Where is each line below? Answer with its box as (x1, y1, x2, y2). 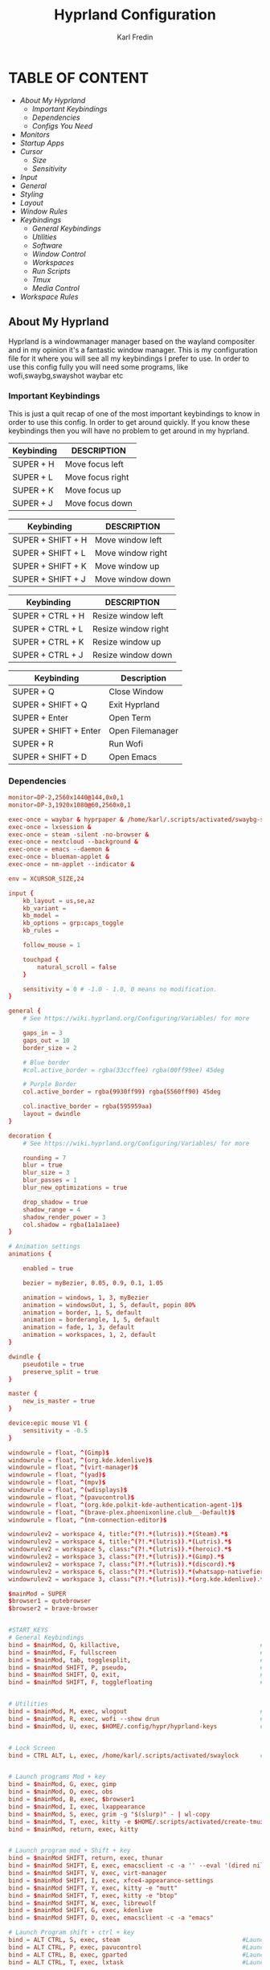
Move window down (95, 573, 171, 584)
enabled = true (22, 1265, 74, 1273)
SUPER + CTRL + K (12, 636, 84, 648)
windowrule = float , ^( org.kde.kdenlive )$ (8, 1456, 153, 1464)
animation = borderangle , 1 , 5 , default (22, 1316, 160, 1324)
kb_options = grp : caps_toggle (22, 919, 125, 927)
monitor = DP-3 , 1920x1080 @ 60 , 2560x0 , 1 (8, 801, 131, 809)
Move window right (95, 547, 167, 558)
